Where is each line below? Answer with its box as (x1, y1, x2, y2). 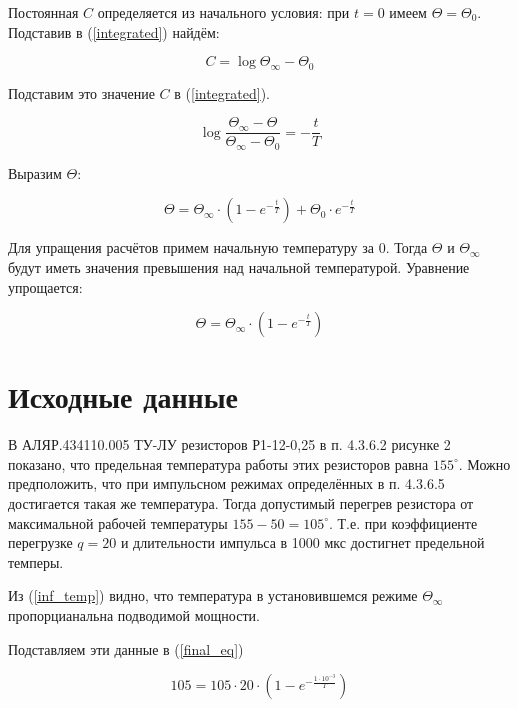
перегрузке (8, 532, 73, 553)
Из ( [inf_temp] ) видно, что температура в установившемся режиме (8, 585, 418, 606)
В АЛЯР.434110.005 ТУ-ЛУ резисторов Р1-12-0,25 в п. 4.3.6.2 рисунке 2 (8, 434, 451, 455)
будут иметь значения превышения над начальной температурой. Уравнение (8, 256, 470, 277)
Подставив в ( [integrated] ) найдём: (8, 21, 220, 42)
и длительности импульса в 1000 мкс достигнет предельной (120, 532, 485, 553)
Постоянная (8, 2, 79, 22)
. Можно (458, 453, 511, 474)
